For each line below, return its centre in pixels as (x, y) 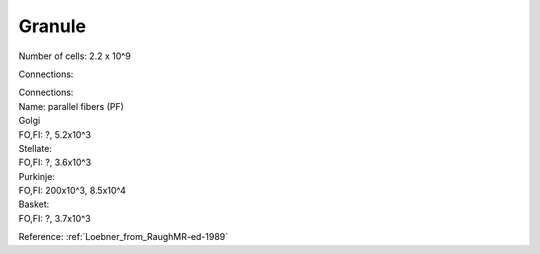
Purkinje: (36, 176)
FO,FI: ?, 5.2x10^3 (55, 134)
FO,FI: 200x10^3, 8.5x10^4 (72, 191)
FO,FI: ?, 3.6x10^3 (55, 162)
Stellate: (35, 148)
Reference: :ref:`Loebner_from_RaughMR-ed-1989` (123, 237)
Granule (52, 26)
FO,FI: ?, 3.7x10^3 (55, 218)
